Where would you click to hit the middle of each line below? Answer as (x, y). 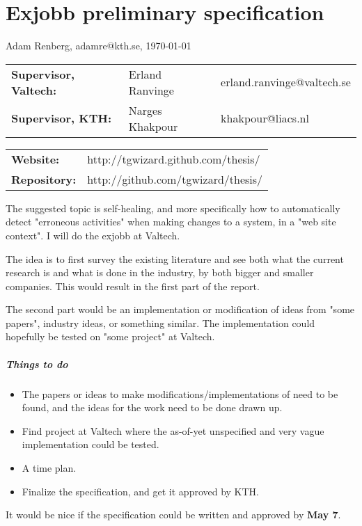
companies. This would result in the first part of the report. (133, 286)
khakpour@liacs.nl (265, 118)
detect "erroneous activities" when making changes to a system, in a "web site (171, 222)
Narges (145, 110)
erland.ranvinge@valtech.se (286, 82)
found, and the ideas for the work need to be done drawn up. (152, 407)
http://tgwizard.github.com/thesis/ (174, 159)
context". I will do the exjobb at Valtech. (93, 235)
